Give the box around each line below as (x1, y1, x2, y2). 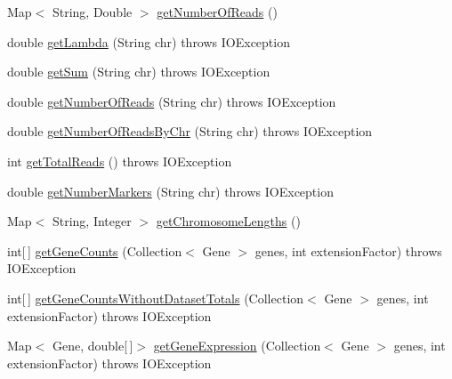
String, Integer (52, 212, 132, 230)
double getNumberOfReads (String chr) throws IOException (7, 92, 336, 110)
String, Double (52, 3, 133, 20)
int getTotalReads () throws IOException (7, 151, 232, 170)
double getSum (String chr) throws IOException (7, 62, 270, 81)
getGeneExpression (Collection (153, 336, 321, 355)
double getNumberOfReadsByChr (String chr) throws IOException (7, 122, 373, 141)
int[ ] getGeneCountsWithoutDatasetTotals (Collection (7, 288, 304, 307)
